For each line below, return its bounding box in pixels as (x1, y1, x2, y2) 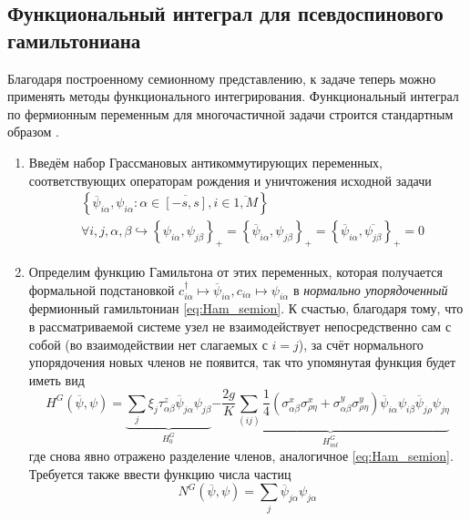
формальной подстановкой (28, 280, 175, 299)
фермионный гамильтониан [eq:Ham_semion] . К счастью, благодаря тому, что (28, 299, 464, 318)
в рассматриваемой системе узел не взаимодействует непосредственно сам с (28, 317, 452, 335)
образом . (7, 122, 59, 141)
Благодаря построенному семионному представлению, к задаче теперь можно (7, 68, 436, 87)
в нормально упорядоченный (292, 280, 448, 299)
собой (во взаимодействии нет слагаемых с (28, 334, 268, 353)
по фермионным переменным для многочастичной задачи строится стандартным (7, 104, 454, 123)
